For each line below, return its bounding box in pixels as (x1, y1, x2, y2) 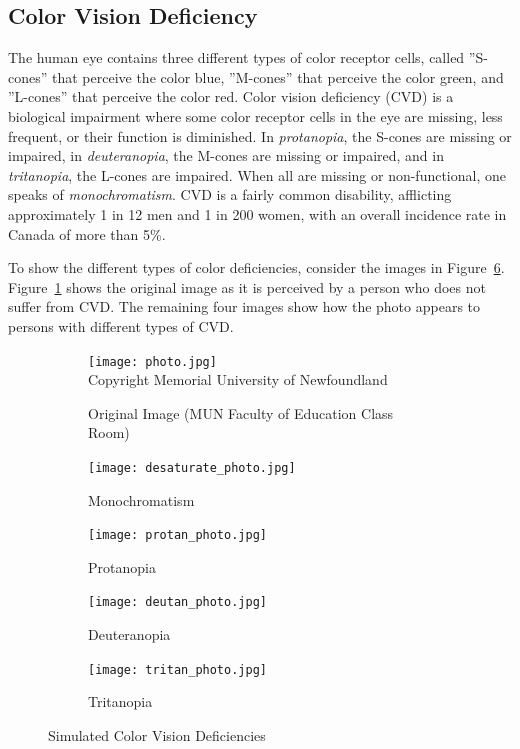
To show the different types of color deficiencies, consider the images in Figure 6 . (8, 257, 505, 278)
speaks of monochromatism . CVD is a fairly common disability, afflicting (8, 184, 452, 205)
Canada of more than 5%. (8, 223, 166, 244)
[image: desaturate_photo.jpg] (88, 460, 296, 475)
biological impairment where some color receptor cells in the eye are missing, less (8, 105, 503, 126)
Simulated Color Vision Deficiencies (48, 724, 266, 745)
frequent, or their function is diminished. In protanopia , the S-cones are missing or (8, 125, 512, 146)
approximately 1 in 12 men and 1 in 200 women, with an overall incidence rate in (8, 203, 507, 224)
